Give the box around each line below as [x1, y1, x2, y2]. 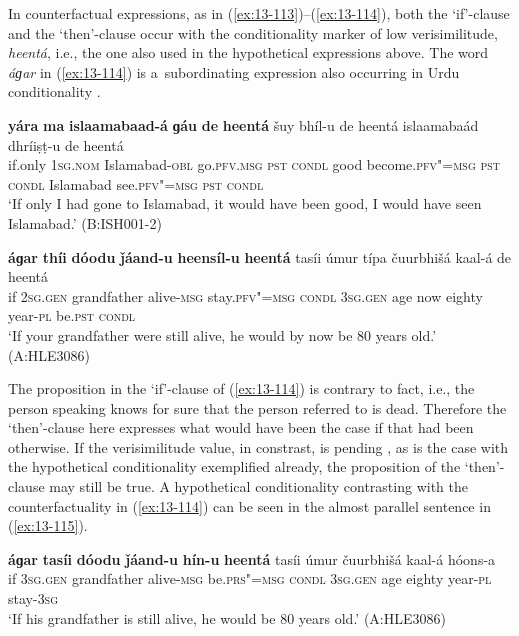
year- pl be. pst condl [8, 305, 136, 326]
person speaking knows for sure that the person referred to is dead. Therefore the [8, 397, 507, 418]
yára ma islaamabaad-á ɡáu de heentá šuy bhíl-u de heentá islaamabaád [8, 114, 479, 135]
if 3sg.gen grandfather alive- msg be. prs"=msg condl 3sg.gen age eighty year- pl [8, 568, 492, 589]
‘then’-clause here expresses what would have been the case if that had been [8, 417, 474, 438]
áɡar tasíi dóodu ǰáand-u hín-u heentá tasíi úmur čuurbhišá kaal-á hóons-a [8, 548, 496, 569]
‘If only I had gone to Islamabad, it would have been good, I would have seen [8, 193, 482, 214]
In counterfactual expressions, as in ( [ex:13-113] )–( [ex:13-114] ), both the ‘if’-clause [8, 3, 510, 23]
